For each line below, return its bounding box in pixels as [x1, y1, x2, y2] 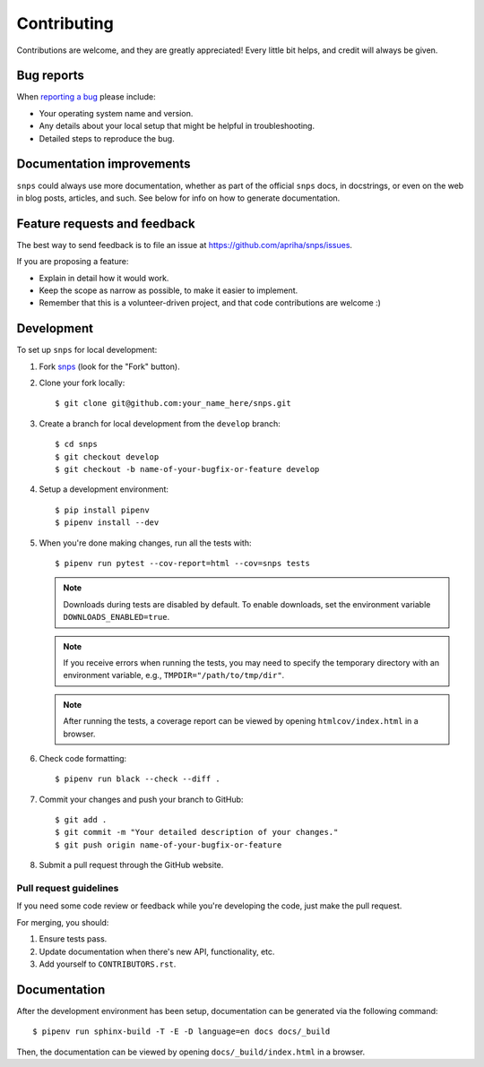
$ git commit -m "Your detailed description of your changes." [55, 827, 339, 838]
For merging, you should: [16, 916, 109, 927]
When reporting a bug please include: [16, 91, 156, 102]
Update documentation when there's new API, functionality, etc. [39, 946, 275, 957]
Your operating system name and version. [39, 108, 194, 118]
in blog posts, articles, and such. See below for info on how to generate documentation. [16, 193, 341, 203]
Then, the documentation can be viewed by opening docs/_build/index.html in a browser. [16, 1046, 366, 1057]
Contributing [16, 13, 114, 33]
